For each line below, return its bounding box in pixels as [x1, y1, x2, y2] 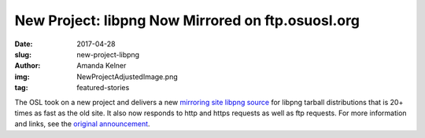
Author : [14, 61, 41, 71]
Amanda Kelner [76, 61, 127, 71]
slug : [14, 49, 31, 59]
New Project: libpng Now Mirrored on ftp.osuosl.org [14, 12, 360, 29]
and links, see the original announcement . [14, 119, 150, 129]
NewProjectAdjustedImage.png [76, 71, 178, 82]
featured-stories [76, 83, 130, 93]
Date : [14, 39, 33, 49]
